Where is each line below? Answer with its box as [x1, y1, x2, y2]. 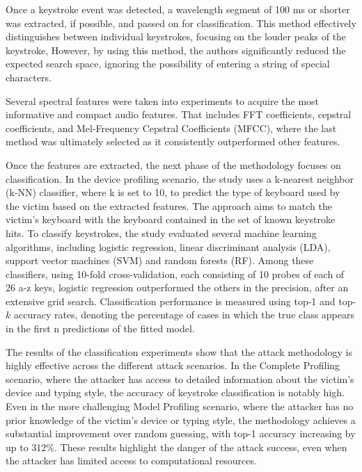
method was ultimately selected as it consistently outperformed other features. [6, 134, 340, 149]
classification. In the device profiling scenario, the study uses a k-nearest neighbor [6, 171, 354, 186]
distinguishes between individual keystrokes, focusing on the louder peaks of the [6, 29, 347, 44]
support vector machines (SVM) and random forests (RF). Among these [6, 253, 314, 268]
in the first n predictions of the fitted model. [6, 321, 195, 336]
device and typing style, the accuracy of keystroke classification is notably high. [6, 385, 345, 400]
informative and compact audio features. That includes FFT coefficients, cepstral [6, 107, 352, 122]
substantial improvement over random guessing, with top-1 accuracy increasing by [6, 426, 356, 441]
